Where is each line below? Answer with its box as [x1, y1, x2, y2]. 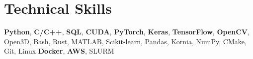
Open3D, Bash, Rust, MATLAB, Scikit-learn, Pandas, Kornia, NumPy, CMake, [4, 36, 247, 46]
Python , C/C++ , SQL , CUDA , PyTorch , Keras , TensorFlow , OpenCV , [4, 27, 250, 37]
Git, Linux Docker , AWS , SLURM [4, 46, 114, 56]
